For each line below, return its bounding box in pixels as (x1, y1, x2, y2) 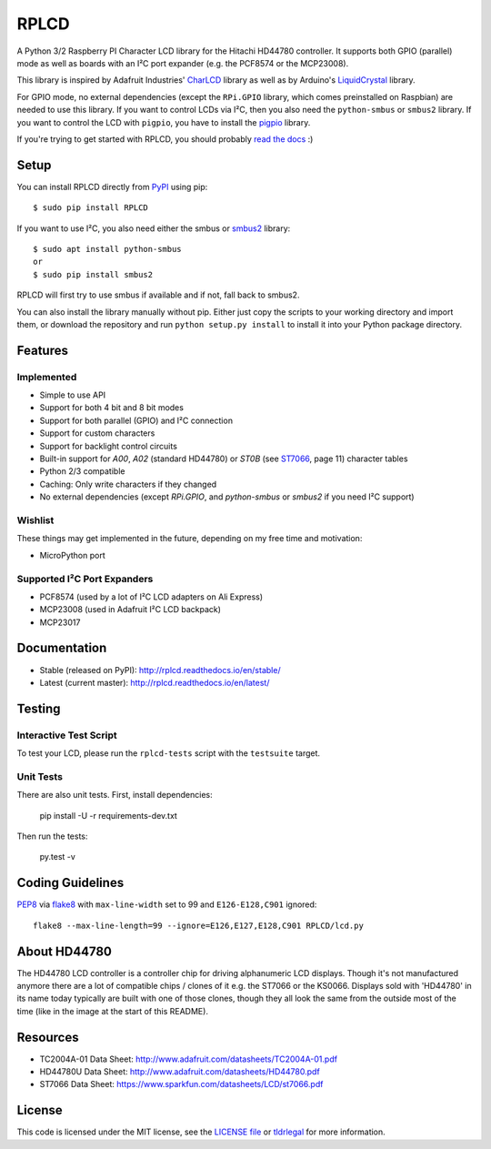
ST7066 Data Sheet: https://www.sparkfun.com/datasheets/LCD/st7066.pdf (39, 1079, 324, 1090)
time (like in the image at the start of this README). (16, 1005, 209, 1016)
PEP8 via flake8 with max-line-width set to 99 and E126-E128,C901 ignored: (16, 899, 317, 910)
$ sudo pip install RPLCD (33, 203, 149, 213)
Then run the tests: (16, 831, 88, 842)
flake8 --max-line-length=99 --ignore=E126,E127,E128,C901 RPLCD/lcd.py (33, 920, 364, 931)
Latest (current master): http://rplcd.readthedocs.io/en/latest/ (39, 677, 270, 688)
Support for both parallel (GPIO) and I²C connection (39, 415, 234, 426)
